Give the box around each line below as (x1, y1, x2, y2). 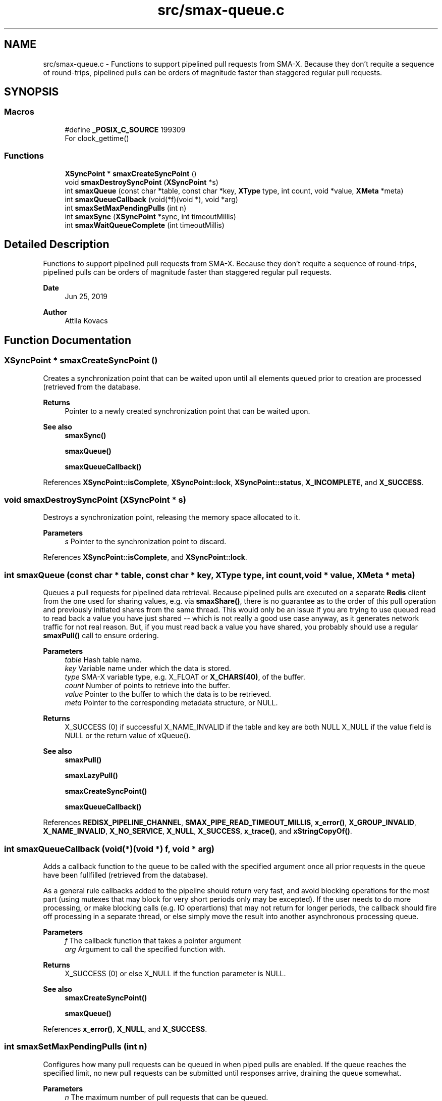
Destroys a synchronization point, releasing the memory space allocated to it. (43, 513, 300, 522)
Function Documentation (4, 333, 131, 347)
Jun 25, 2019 (65, 292, 108, 301)
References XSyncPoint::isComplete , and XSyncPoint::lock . (43, 553, 247, 562)
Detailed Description (4, 237, 109, 251)
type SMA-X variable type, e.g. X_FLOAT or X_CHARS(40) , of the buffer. (65, 673, 305, 682)
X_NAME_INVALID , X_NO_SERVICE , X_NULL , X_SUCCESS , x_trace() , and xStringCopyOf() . (43, 827, 352, 836)
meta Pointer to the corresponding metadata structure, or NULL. (65, 698, 278, 707)
